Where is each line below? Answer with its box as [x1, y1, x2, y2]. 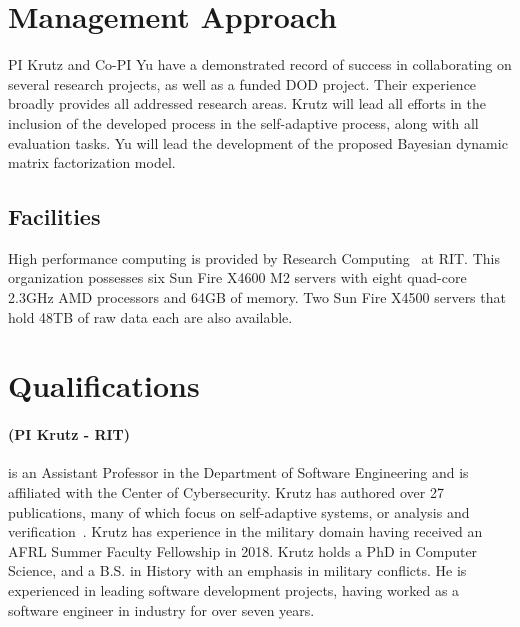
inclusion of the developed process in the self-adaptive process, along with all [8, 112, 479, 133]
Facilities [8, 201, 101, 232]
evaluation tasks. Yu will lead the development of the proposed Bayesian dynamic [8, 132, 508, 153]
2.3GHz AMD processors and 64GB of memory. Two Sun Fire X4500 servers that [8, 287, 506, 308]
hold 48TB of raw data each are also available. [8, 306, 293, 327]
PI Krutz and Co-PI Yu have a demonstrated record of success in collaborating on [8, 54, 512, 75]
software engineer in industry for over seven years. [8, 599, 315, 620]
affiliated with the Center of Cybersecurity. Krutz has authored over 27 [8, 482, 444, 503]
